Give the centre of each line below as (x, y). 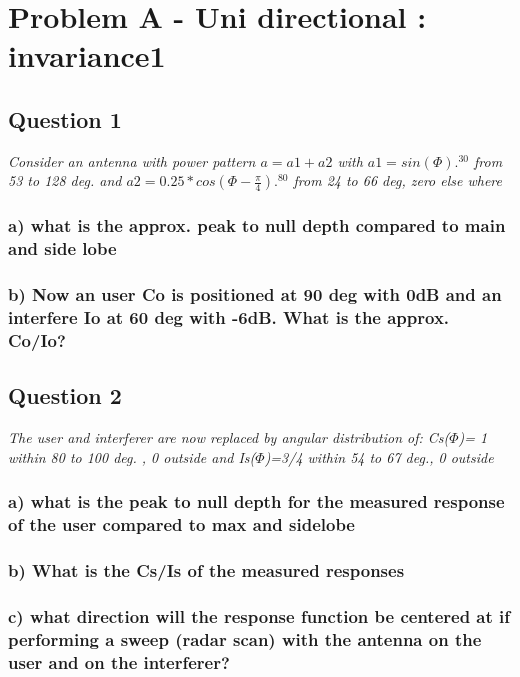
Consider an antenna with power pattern (132, 160)
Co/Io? (37, 339)
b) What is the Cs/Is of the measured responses (206, 569)
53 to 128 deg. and (65, 180)
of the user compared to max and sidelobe (181, 524)
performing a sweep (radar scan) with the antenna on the (245, 638)
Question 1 (65, 118)
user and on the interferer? (119, 661)
